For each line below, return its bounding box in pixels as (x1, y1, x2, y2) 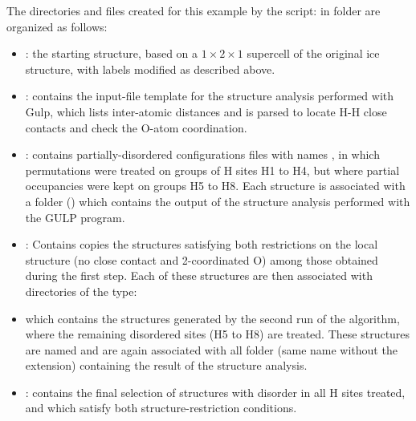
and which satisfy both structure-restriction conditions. (25, 399, 297, 416)
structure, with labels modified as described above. (25, 60, 275, 77)
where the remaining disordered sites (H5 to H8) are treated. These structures (25, 326, 410, 342)
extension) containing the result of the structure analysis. (25, 357, 308, 374)
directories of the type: (25, 282, 137, 299)
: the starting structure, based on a (25, 45, 198, 62)
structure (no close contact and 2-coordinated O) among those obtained (25, 251, 378, 268)
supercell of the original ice (247, 45, 380, 62)
